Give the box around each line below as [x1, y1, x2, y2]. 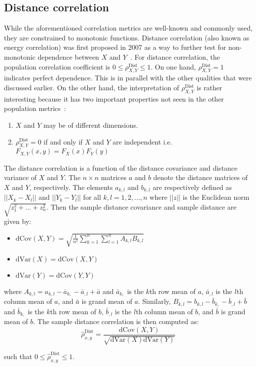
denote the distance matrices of [153, 172, 248, 183]
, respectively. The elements [29, 182, 113, 192]
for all [83, 192, 101, 202]
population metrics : [4, 103, 66, 113]
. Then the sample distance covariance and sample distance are [46, 202, 237, 212]
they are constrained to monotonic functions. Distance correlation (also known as [4, 32, 250, 42]
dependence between [37, 51, 99, 62]
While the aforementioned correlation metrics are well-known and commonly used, [4, 23, 253, 33]
